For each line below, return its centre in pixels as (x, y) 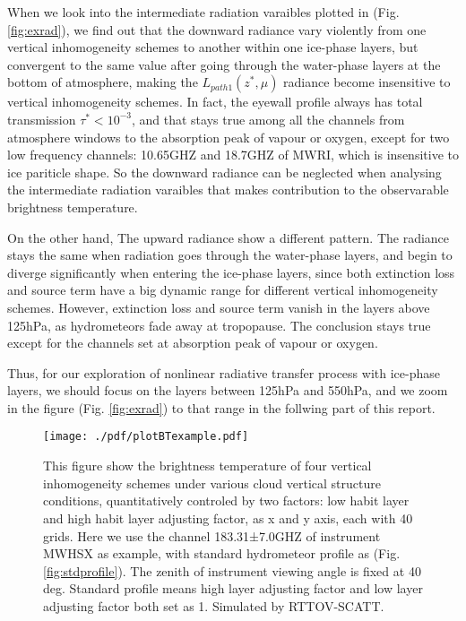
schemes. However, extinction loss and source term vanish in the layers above (219, 307)
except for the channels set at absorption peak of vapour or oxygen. (193, 343)
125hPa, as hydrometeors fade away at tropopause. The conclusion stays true (219, 325)
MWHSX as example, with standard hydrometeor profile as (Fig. (222, 553)
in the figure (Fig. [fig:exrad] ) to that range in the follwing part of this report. (221, 407)
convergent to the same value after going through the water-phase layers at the (224, 64)
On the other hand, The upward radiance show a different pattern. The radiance (229, 237)
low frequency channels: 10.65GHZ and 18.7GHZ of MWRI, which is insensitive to (233, 155)
